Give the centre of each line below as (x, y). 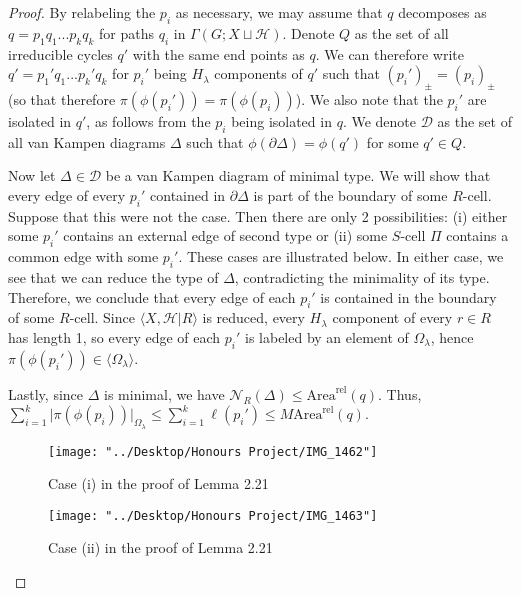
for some (392, 141)
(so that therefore (62, 98)
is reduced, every (253, 317)
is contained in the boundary (408, 296)
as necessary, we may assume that (279, 12)
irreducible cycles (60, 53)
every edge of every (67, 194)
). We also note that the (369, 98)
